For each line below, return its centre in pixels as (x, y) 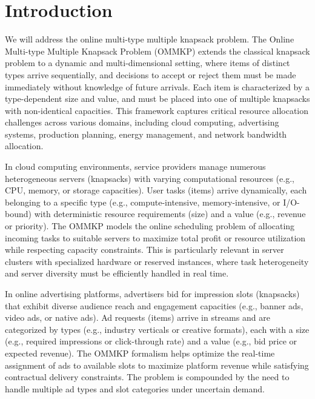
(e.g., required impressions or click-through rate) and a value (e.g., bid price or (151, 341)
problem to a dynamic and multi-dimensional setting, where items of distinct (148, 63)
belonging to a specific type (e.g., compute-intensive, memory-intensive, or (143, 202)
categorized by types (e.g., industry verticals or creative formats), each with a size (157, 329)
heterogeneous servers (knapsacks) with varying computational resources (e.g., (150, 178)
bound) (18, 214)
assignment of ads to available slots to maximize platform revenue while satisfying (157, 365)
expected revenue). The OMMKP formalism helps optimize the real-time (140, 353)
